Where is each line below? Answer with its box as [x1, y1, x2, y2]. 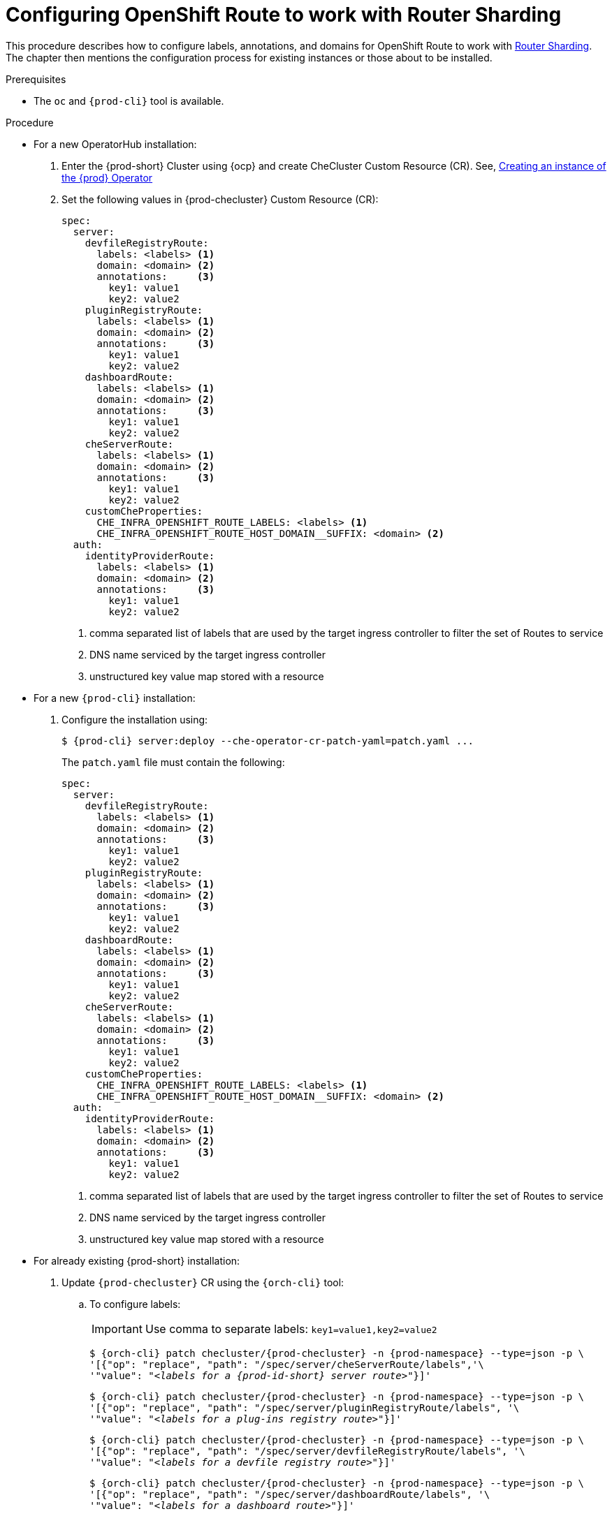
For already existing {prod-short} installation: [34, 1254, 240, 1267]
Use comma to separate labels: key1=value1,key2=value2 [145, 1321, 437, 1336]
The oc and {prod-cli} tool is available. [34, 94, 224, 107]
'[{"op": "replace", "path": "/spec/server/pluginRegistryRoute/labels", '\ [89, 1401, 520, 1413]
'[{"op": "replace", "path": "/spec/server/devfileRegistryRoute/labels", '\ [89, 1445, 525, 1457]
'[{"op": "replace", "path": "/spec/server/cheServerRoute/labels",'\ [89, 1358, 484, 1370]
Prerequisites [6, 73, 66, 85]
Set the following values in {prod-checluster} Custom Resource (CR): [61, 193, 379, 205]
